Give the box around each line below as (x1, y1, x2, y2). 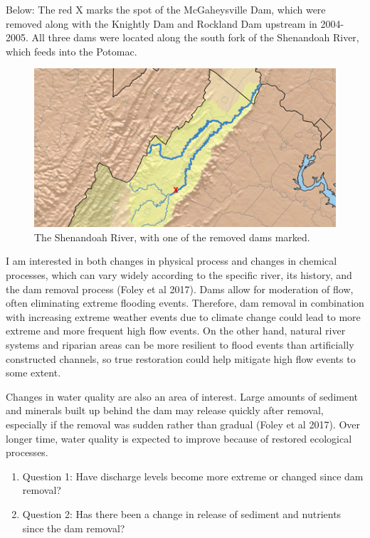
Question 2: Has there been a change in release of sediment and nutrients (22, 506, 342, 521)
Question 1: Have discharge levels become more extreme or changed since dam (22, 468, 364, 483)
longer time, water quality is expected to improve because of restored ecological (6, 431, 352, 445)
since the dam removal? (22, 520, 125, 535)
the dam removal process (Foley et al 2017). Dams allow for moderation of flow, (6, 281, 354, 296)
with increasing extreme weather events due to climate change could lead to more (6, 309, 361, 324)
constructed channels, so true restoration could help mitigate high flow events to (6, 351, 356, 366)
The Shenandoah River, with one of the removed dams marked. (34, 229, 310, 244)
